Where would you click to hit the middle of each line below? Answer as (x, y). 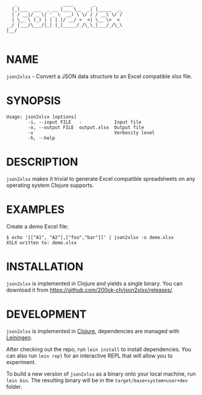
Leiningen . (19, 338)
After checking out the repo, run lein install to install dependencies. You (99, 349)
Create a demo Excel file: (37, 226)
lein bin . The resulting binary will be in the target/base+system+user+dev (97, 380)
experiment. (21, 362)
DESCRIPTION (42, 162)
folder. (14, 387)
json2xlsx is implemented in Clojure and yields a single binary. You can (94, 283)
